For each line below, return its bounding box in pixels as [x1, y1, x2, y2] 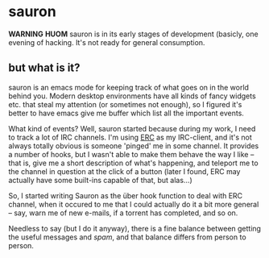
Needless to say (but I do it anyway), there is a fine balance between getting [8, 223, 262, 233]
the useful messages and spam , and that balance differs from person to [8, 232, 247, 242]
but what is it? [8, 61, 81, 75]
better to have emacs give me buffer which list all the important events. [8, 108, 244, 118]
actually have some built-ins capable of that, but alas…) [8, 175, 193, 185]
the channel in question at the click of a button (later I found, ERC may [8, 166, 241, 176]
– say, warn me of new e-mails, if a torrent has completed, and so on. [8, 208, 238, 218]
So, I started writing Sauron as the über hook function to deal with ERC [8, 190, 243, 200]
